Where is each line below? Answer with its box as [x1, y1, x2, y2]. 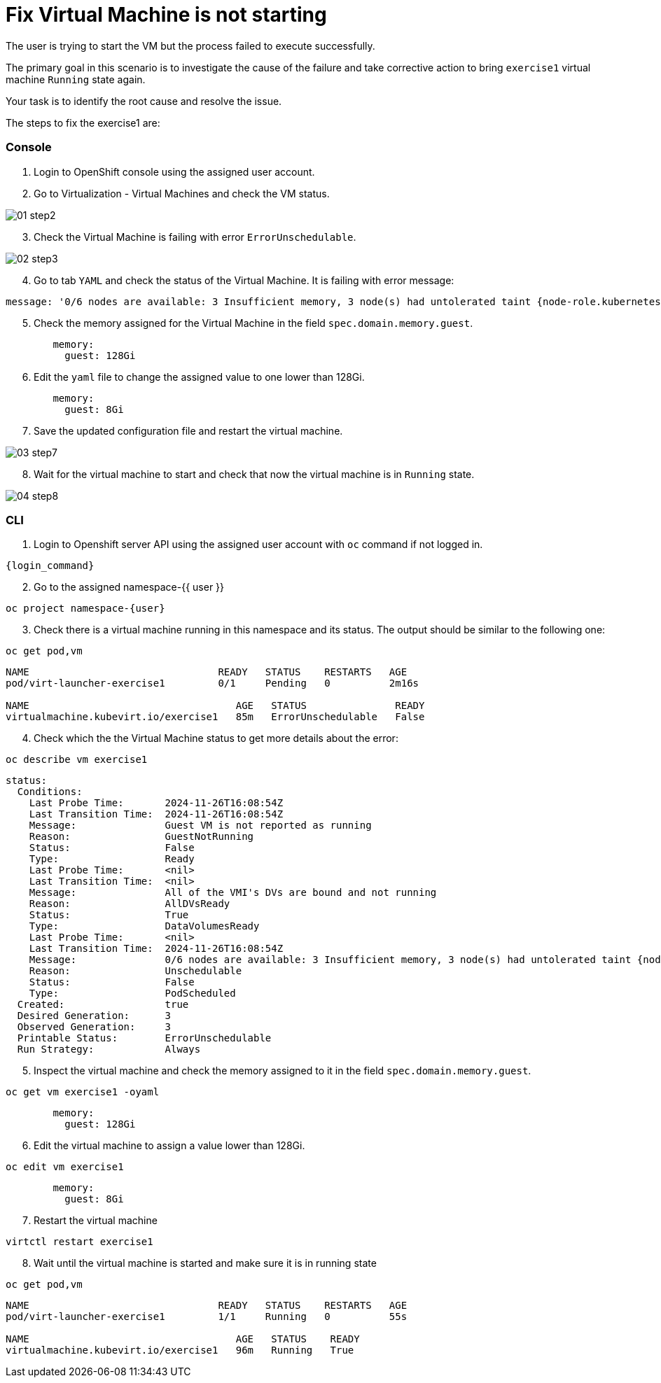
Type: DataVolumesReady [29, 920, 260, 932]
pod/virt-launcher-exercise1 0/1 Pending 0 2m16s [6, 678, 419, 689]
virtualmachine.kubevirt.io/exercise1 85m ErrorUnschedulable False [6, 711, 425, 723]
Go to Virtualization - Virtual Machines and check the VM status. [34, 187, 330, 199]
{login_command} [6, 560, 95, 572]
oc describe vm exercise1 [6, 754, 148, 766]
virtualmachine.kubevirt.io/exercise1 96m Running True [6, 1345, 354, 1356]
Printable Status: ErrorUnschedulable [17, 1032, 272, 1044]
